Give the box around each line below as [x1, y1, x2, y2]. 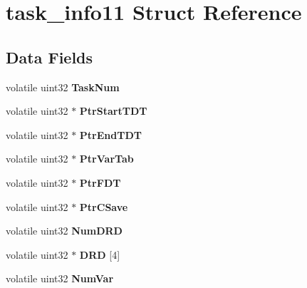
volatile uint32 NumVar [6, 271, 114, 286]
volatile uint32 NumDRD [6, 223, 123, 238]
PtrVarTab [79, 151, 134, 166]
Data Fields [6, 46, 93, 68]
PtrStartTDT [79, 103, 147, 118]
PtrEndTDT [79, 127, 142, 142]
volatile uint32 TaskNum [6, 79, 120, 94]
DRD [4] [79, 247, 120, 262]
